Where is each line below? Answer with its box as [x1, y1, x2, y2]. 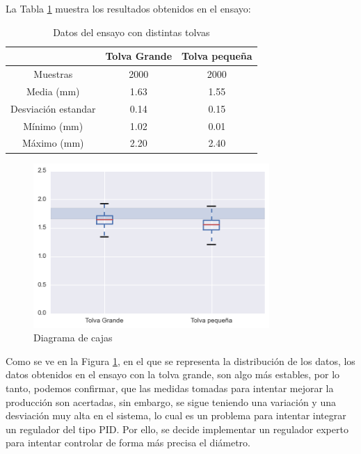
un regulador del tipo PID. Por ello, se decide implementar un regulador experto [6, 421, 348, 436]
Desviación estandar [10, 101, 96, 115]
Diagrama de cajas [33, 330, 113, 345]
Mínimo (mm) [23, 118, 83, 133]
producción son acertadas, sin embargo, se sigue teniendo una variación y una [6, 394, 336, 409]
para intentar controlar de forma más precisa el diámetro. [6, 435, 250, 450]
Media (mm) [26, 83, 80, 98]
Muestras [33, 67, 73, 81]
